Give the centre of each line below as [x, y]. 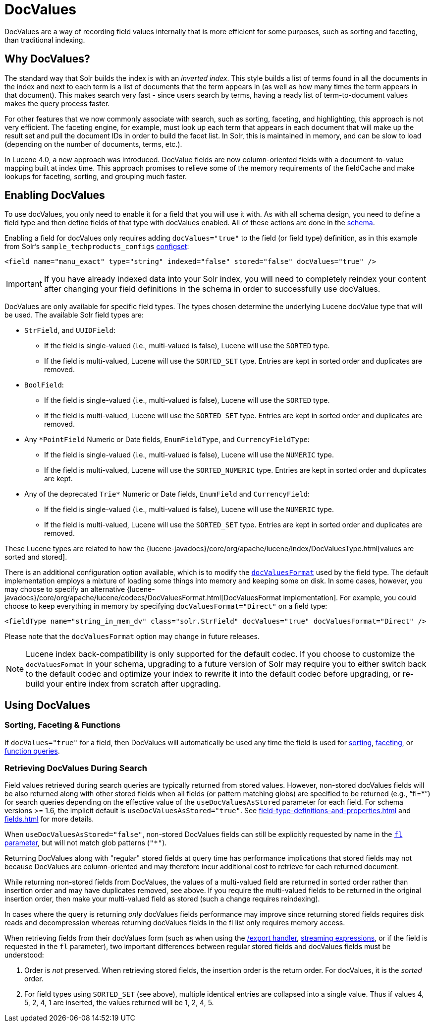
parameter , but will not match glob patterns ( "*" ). [86, 843]
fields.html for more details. [49, 819]
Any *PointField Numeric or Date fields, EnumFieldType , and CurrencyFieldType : [167, 440]
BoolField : [44, 385]
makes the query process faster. [57, 103]
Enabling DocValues [55, 195]
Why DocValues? [47, 59]
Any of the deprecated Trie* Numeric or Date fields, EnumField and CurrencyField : [167, 494]
